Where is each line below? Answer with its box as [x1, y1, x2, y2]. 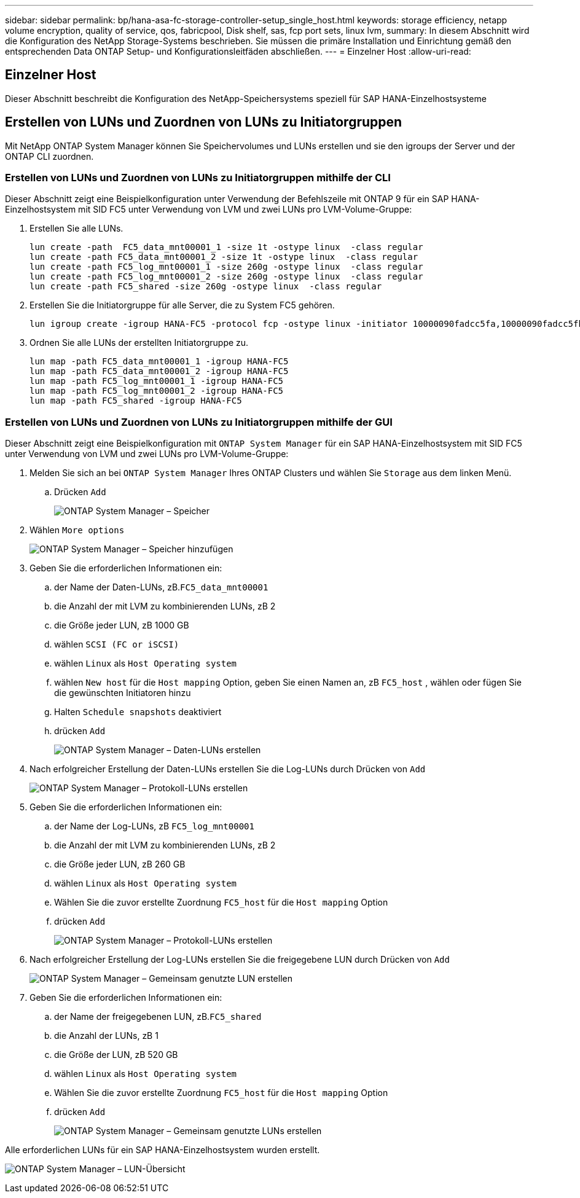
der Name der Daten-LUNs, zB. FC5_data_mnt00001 [54, 582, 268, 593]
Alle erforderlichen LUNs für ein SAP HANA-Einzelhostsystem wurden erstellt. [5, 1145, 320, 1156]
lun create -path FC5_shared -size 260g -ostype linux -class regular [29, 281, 382, 292]
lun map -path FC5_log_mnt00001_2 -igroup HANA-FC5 [29, 386, 284, 396]
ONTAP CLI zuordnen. [5, 151, 94, 162]
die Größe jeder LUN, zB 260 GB [54, 859, 186, 870]
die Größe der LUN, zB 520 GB [54, 1049, 178, 1060]
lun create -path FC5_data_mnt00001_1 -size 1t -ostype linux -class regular [29, 242, 423, 253]
